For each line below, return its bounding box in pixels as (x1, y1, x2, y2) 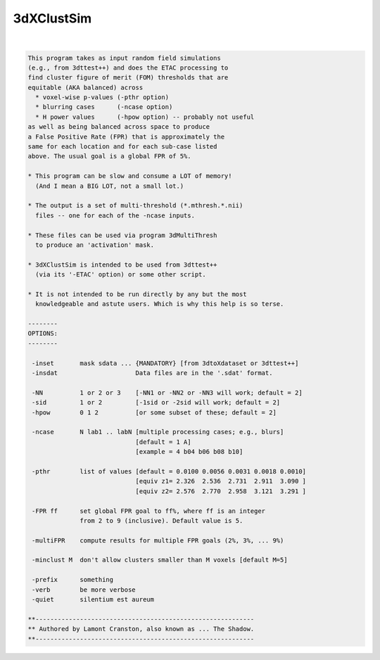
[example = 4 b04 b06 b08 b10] (135, 448, 243, 456)
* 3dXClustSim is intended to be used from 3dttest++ (27, 260, 217, 269)
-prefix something (32, 576, 114, 584)
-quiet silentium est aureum (32, 595, 155, 604)
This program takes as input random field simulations (27, 53, 221, 62)
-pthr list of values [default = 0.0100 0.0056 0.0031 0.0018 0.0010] (32, 467, 306, 475)
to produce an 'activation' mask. (35, 241, 155, 249)
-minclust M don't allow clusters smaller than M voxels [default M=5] (32, 556, 288, 564)
